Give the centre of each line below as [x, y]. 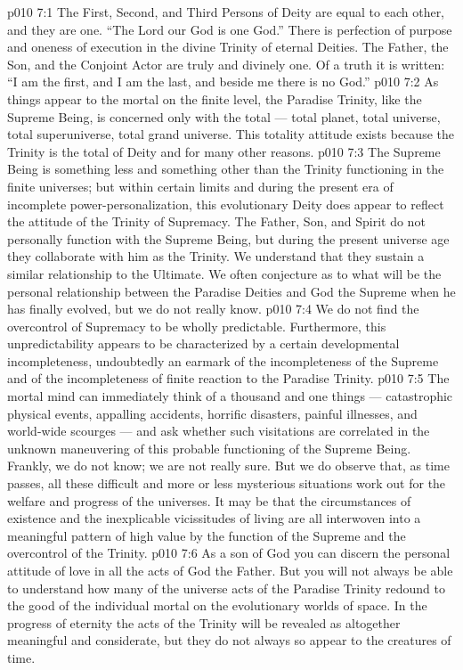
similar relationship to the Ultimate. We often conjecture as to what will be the [224, 273]
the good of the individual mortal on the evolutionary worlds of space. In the [217, 605]
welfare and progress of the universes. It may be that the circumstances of [209, 500]
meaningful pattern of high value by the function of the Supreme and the [207, 535]
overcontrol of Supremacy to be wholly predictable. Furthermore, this [197, 326]
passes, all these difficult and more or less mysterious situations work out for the [227, 483]
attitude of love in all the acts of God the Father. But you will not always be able [230, 570]
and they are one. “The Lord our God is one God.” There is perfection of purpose [230, 29]
